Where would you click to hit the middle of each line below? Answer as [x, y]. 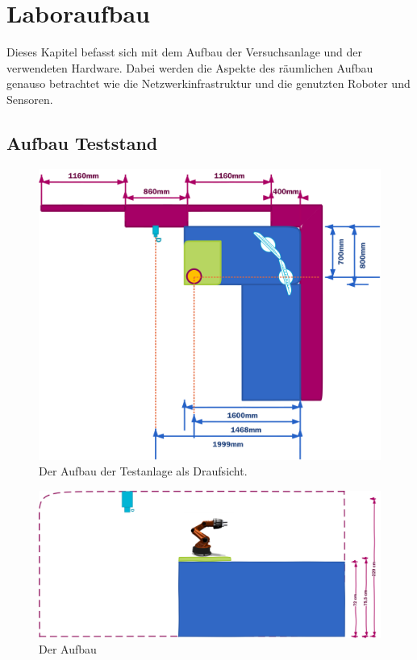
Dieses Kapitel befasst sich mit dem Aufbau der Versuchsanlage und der [185, 52]
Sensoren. [30, 99]
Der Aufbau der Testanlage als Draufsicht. [143, 471]
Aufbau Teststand [82, 142]
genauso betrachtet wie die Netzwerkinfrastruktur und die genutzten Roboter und [208, 83]
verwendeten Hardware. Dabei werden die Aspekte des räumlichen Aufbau [190, 67]
